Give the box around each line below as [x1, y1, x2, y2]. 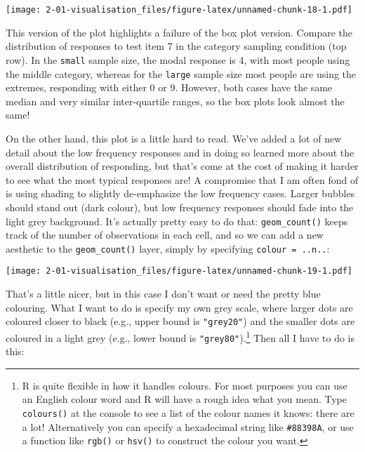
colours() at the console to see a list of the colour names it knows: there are [22, 406, 354, 420]
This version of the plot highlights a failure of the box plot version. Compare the [6, 25, 352, 39]
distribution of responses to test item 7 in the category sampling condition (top [6, 39, 347, 53]
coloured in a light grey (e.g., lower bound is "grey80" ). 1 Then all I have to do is [6, 328, 355, 345]
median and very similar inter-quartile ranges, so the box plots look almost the [6, 93, 345, 108]
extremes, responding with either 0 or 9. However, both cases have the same [6, 80, 333, 95]
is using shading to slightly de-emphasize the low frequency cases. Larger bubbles [6, 186, 355, 201]
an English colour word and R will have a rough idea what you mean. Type [22, 392, 347, 406]
